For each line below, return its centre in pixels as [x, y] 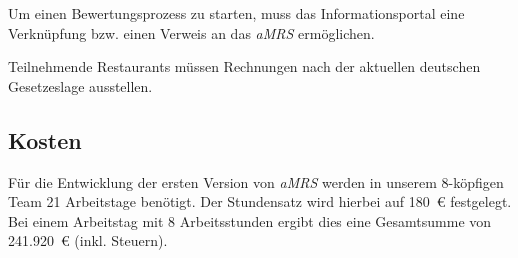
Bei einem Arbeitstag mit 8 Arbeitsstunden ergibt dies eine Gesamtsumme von [250, 220]
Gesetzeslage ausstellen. [80, 85]
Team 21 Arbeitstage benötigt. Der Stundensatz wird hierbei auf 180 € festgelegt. [260, 201]
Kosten [45, 139]
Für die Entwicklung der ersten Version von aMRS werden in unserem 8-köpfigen [256, 181]
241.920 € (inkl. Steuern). [88, 240]
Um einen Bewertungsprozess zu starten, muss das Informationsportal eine [236, 13]
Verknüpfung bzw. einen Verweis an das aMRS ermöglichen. [191, 32]
